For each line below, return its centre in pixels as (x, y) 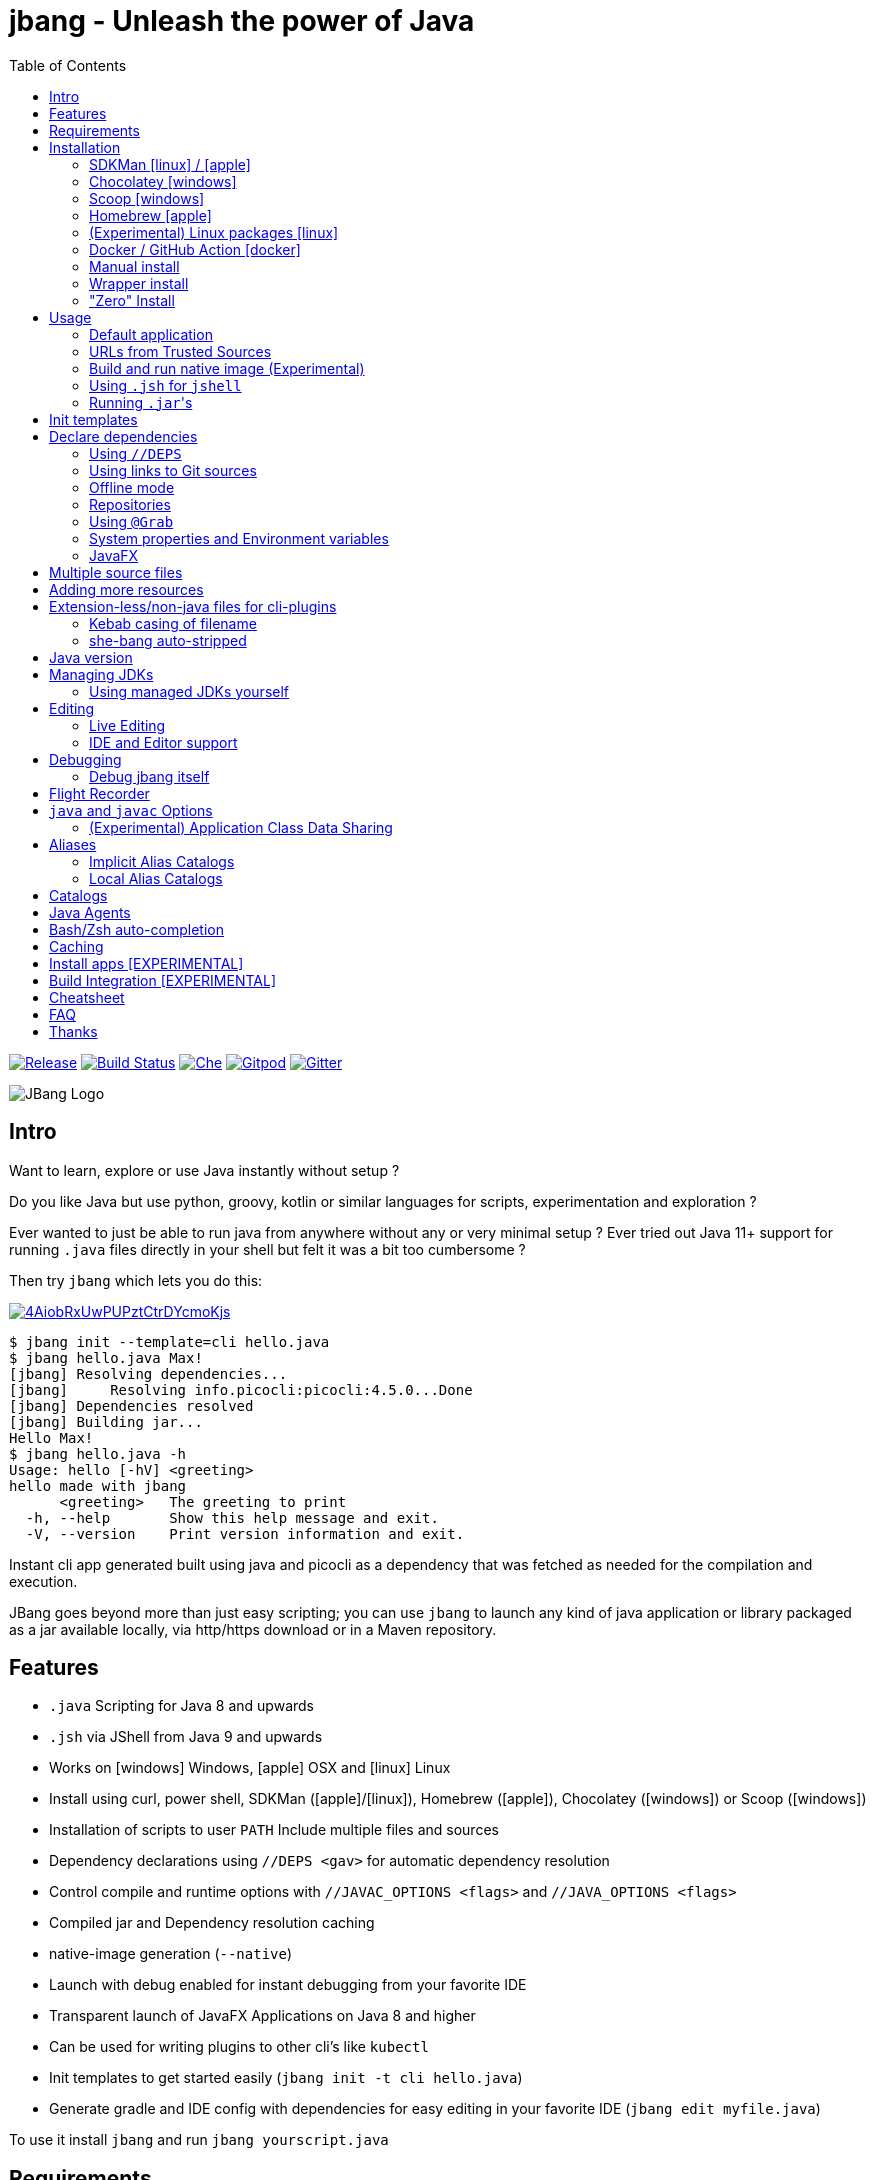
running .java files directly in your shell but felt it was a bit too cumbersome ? (267, 1249)
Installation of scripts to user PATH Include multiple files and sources (274, 1830)
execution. (43, 1581)
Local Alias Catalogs (156, 878)
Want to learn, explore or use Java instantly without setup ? (204, 1170)
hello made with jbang (98, 1485)
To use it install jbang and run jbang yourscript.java (199, 2140)
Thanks (73, 1031)
